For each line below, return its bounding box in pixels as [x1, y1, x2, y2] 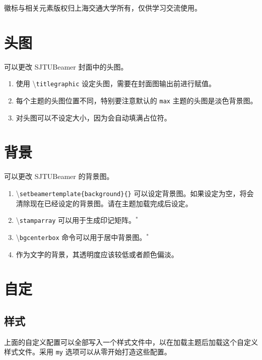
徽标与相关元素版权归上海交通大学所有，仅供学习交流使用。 [4, 3, 202, 13]
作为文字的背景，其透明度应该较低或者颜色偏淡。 [16, 249, 178, 259]
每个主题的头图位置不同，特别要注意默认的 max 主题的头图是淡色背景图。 [16, 95, 257, 105]
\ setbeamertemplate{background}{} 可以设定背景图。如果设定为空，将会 [16, 188, 254, 198]
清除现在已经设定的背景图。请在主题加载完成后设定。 [16, 198, 192, 208]
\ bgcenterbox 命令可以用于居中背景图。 [16, 231, 147, 242]
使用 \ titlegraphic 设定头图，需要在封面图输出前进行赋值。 [16, 78, 216, 89]
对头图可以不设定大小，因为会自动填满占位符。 [16, 112, 171, 123]
